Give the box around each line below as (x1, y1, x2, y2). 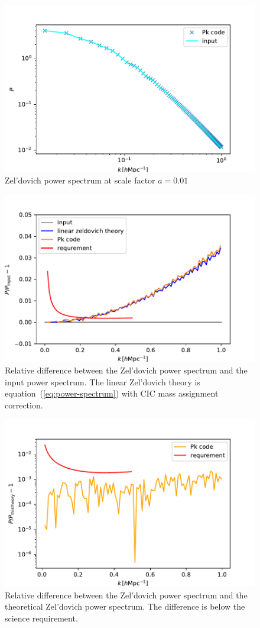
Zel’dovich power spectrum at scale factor (5, 174, 155, 186)
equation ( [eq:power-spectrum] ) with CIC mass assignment (5, 387, 219, 400)
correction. (5, 398, 43, 411)
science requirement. (5, 611, 78, 624)
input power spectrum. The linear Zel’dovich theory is (5, 375, 200, 388)
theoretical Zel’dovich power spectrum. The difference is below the (5, 600, 245, 613)
